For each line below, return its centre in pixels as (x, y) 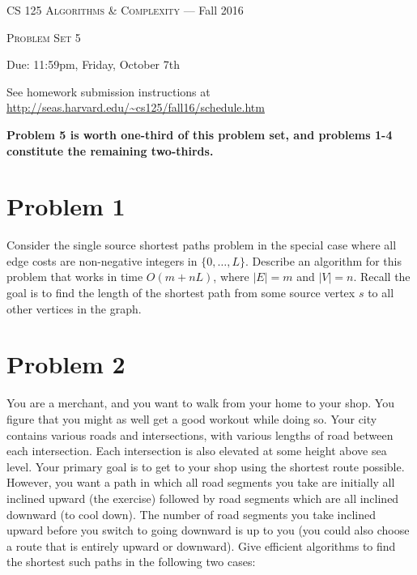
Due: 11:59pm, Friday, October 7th (94, 64)
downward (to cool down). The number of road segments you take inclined (191, 514)
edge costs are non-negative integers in (102, 260)
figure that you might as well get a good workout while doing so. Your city (192, 418)
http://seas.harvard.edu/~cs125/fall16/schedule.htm (136, 107)
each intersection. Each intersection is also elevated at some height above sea (197, 451)
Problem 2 (66, 364)
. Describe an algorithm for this (323, 260)
